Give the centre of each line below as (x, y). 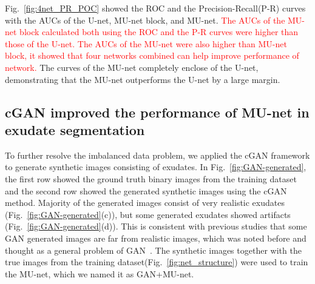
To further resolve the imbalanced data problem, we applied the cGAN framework (157, 155)
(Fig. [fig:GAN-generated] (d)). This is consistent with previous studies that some (156, 226)
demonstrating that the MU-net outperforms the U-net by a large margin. (143, 79)
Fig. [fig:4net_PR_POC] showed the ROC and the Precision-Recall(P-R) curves (155, 8)
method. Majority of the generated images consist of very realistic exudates (145, 203)
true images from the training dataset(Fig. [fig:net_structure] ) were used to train (157, 262)
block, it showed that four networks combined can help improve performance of (152, 55)
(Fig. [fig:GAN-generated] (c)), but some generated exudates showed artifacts (148, 214)
